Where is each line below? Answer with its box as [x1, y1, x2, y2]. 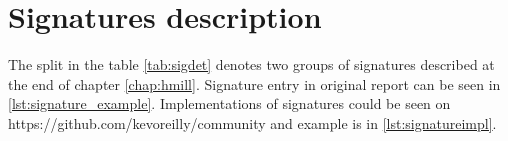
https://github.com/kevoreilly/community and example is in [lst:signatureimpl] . [8, 112, 497, 133]
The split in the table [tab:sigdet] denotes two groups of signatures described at [8, 54, 495, 75]
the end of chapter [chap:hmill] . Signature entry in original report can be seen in [8, 73, 501, 94]
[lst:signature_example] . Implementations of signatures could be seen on [8, 93, 451, 114]
